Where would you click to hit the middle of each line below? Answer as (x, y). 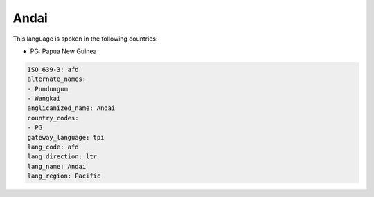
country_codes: (53, 118)
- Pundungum (48, 89)
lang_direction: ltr (62, 157)
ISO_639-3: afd (53, 69)
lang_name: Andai (57, 166)
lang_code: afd (53, 147)
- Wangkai (44, 99)
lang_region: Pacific (64, 176)
